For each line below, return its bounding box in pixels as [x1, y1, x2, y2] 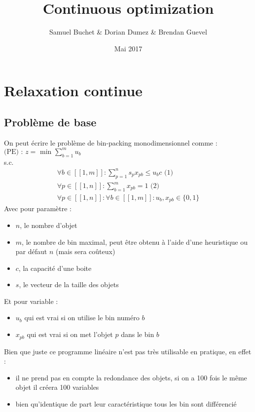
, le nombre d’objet [20, 220, 77, 230]
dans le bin [121, 329, 154, 339]
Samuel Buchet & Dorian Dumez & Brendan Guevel [49, 27, 207, 37]
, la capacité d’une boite [18, 262, 92, 273]
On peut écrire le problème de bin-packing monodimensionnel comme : [4, 137, 218, 148]
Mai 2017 [114, 43, 143, 53]
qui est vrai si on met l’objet [27, 329, 113, 339]
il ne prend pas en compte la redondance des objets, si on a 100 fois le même [15, 372, 247, 382]
